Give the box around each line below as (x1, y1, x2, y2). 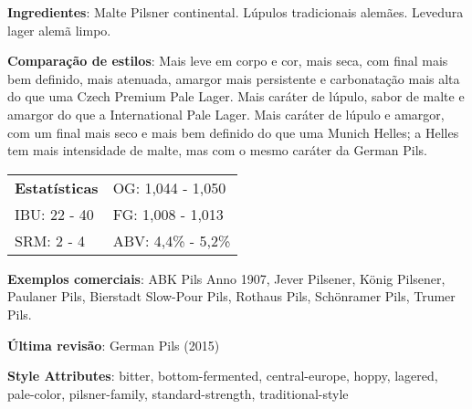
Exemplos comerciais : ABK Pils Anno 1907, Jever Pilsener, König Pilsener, (7, 268, 446, 288)
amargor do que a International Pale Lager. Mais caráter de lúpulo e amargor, (7, 104, 445, 123)
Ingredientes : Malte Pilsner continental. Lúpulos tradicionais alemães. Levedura (7, 3, 464, 21)
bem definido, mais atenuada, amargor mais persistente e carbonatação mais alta (7, 68, 460, 88)
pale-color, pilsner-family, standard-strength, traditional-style (7, 383, 349, 403)
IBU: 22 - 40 (15, 203, 94, 225)
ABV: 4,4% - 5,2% (112, 229, 231, 251)
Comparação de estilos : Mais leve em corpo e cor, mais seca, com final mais (7, 51, 448, 70)
